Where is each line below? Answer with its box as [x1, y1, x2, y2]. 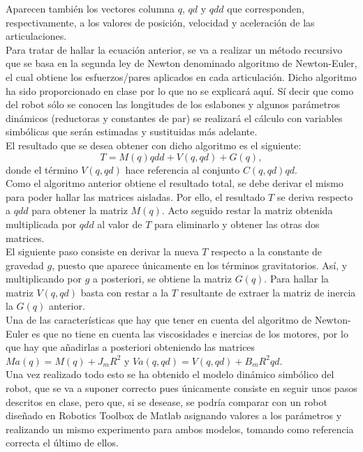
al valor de [97, 216, 142, 231]
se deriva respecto [276, 189, 353, 204]
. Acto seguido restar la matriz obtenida [161, 203, 333, 218]
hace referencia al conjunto [125, 162, 240, 176]
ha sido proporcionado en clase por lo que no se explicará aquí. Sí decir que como [6, 83, 354, 98]
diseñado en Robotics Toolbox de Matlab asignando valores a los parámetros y [6, 408, 342, 423]
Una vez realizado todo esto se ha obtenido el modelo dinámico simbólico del [6, 367, 334, 382]
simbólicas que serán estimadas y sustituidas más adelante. [6, 124, 258, 139]
